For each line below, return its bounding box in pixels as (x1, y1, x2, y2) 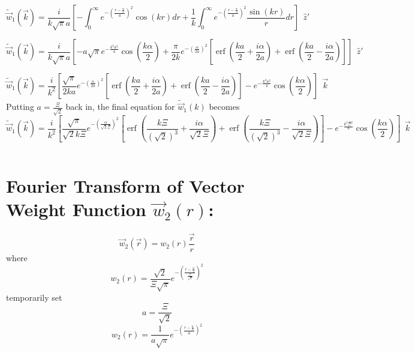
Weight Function (6, 197, 146, 222)
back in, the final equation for (65, 100, 175, 113)
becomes (209, 100, 240, 113)
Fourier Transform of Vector (6, 173, 245, 198)
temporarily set (6, 291, 62, 303)
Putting (6, 100, 34, 113)
